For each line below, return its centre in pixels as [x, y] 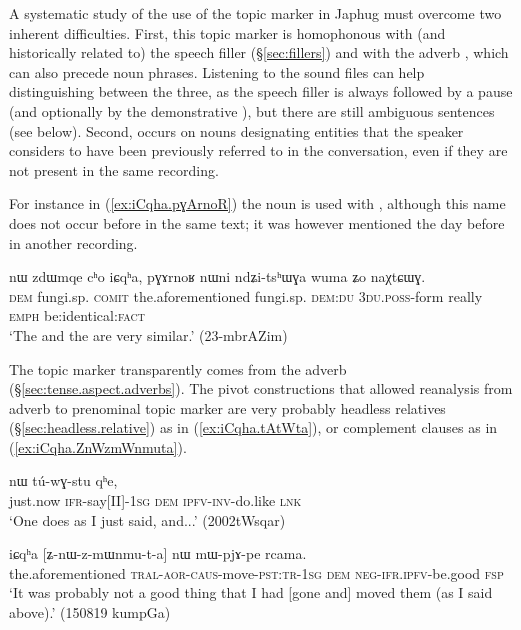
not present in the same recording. [114, 169]
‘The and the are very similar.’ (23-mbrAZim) [148, 334]
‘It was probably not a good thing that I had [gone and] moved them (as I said [251, 592]
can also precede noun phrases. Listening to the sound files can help [217, 71]
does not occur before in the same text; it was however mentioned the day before [257, 222]
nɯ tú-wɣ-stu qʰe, [63, 480]
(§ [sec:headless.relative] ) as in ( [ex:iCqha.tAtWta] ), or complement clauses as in [253, 427]
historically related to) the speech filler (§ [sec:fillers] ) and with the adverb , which [259, 52]
